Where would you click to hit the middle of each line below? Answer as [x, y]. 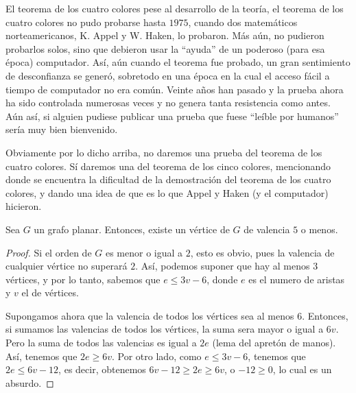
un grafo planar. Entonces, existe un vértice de [132, 229]
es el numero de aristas [297, 279]
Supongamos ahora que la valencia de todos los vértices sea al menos [150, 315]
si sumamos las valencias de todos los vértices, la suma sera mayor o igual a [165, 329]
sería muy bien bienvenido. [62, 129]
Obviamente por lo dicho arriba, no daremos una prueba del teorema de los [164, 152]
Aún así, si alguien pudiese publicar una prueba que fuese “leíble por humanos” [172, 116]
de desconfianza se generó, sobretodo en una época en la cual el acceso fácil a [168, 75]
